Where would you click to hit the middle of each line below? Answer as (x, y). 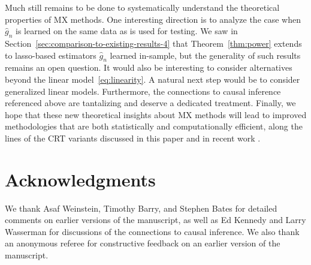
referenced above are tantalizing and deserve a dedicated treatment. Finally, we (150, 103)
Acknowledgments (80, 179)
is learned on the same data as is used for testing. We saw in (127, 31)
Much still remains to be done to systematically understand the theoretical (142, 7)
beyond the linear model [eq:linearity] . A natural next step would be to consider (153, 79)
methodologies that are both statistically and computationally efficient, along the (154, 126)
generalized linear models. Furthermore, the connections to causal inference (143, 91)
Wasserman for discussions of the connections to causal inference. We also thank (152, 231)
